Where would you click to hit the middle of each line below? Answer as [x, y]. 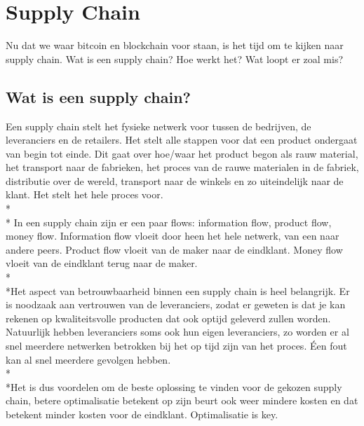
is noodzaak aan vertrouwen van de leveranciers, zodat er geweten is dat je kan [176, 304]
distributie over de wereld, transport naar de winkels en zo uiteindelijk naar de [175, 180]
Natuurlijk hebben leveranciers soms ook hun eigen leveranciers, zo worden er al [177, 332]
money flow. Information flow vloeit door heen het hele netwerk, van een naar [173, 236]
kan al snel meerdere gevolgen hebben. [88, 359]
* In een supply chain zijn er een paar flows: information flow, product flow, [169, 222]
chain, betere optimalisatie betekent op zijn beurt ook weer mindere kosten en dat [182, 400]
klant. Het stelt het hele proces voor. [85, 194]
